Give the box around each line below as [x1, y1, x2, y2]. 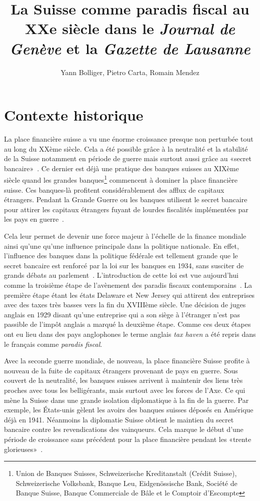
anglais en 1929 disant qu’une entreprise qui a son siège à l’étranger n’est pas [4, 309, 240, 319]
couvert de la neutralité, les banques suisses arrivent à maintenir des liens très [4, 375, 243, 385]
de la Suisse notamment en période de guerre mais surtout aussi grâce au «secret [4, 153, 251, 164]
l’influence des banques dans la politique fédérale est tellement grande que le [4, 250, 238, 261]
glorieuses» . [4, 443, 43, 454]
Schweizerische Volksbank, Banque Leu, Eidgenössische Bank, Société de [15, 477, 237, 488]
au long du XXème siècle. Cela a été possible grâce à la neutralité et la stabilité [4, 143, 248, 154]
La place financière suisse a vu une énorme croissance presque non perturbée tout [4, 134, 253, 144]
